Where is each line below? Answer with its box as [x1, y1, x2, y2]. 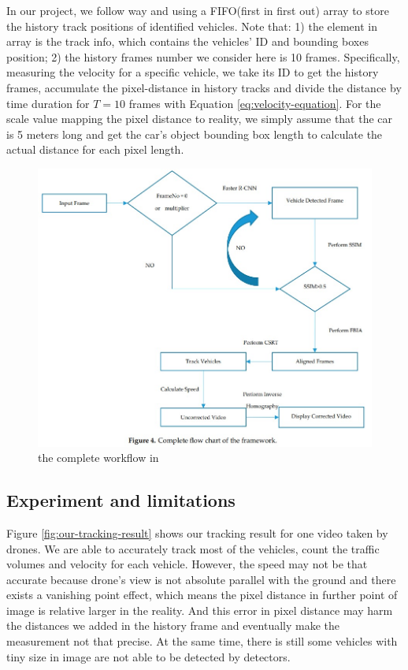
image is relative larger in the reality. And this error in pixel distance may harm [6, 601, 393, 618]
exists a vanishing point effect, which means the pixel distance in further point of [6, 586, 398, 603]
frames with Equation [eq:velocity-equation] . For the [128, 95, 381, 111]
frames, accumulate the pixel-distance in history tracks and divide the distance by [6, 79, 402, 95]
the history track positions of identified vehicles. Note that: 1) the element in [6, 17, 377, 34]
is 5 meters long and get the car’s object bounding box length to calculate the [6, 125, 383, 142]
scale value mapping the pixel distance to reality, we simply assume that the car [6, 110, 393, 127]
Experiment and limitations [6, 488, 236, 512]
